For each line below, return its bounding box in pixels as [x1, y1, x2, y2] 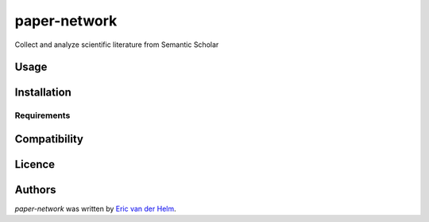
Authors [14, 183, 56, 197]
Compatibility [14, 132, 83, 146]
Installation [14, 86, 71, 99]
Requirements [14, 110, 71, 121]
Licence [14, 158, 56, 171]
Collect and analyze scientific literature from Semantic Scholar [14, 40, 219, 49]
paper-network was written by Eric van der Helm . [14, 204, 176, 214]
